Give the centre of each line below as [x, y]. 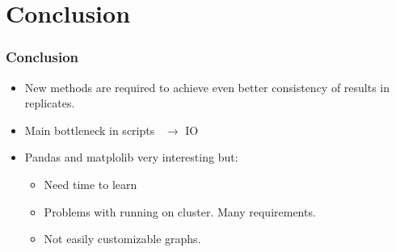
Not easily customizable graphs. [122, 239]
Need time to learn [91, 184]
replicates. [50, 103]
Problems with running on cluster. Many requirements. [180, 211]
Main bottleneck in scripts [90, 130]
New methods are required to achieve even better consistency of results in [207, 87]
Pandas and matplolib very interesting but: [131, 157]
